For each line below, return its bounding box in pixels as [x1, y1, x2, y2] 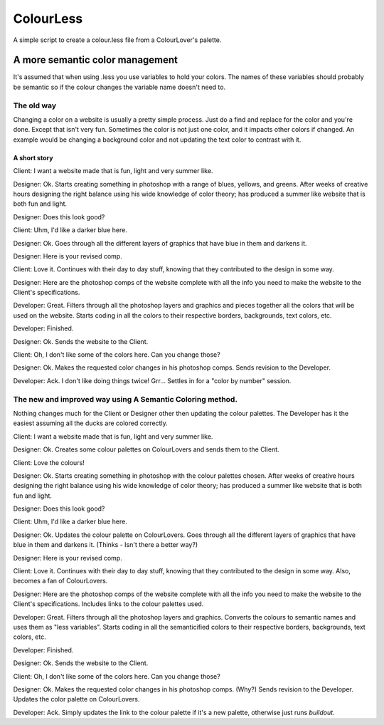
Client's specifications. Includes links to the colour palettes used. [13, 600, 204, 608]
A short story [13, 153, 53, 162]
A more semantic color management [13, 54, 178, 66]
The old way [13, 100, 57, 110]
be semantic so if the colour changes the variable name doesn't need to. [13, 83, 226, 91]
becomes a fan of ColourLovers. [13, 577, 108, 585]
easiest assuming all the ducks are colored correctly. [13, 419, 169, 427]
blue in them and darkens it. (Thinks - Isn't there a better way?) [13, 541, 198, 549]
